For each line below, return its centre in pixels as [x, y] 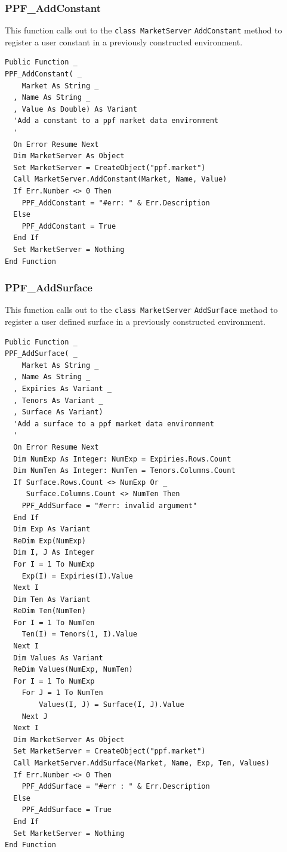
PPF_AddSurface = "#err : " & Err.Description [116, 787]
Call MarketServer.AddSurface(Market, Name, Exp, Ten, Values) [141, 763]
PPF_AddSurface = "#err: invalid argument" [109, 505]
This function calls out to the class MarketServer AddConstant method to [143, 30]
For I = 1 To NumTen [54, 622]
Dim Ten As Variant [52, 599]
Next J [35, 716]
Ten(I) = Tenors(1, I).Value [79, 634]
